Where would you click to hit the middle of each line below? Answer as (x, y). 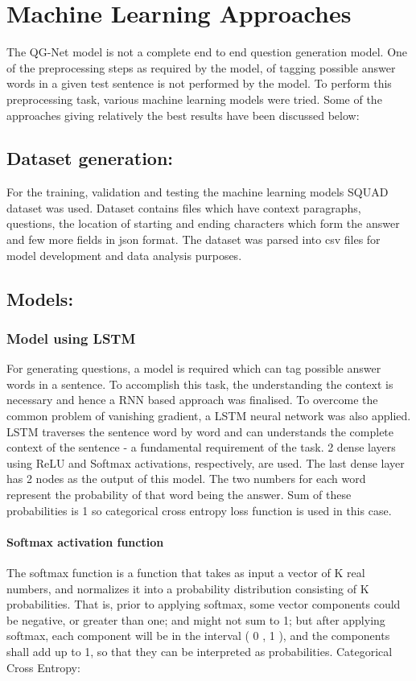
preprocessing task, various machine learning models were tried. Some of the (194, 99)
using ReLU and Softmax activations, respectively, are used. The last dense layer (206, 462)
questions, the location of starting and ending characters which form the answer (203, 223)
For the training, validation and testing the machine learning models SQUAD (198, 192)
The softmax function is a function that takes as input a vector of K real (186, 572)
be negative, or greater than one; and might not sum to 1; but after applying (196, 619)
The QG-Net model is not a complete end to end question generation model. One (207, 52)
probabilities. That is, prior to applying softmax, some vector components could (204, 604)
